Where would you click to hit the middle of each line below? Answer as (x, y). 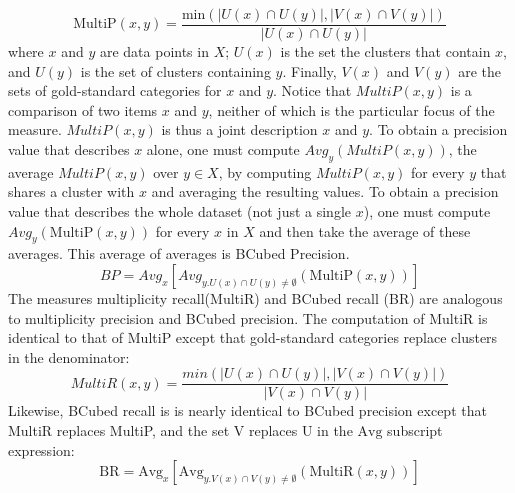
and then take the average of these (365, 230)
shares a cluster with (71, 191)
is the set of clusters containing (175, 70)
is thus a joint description (239, 129)
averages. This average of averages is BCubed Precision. (179, 253)
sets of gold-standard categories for (115, 90)
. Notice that (312, 90)
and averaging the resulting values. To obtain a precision (325, 191)
